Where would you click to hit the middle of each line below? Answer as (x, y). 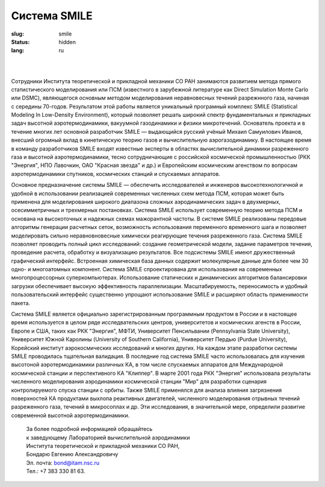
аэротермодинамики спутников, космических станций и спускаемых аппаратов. (116, 174)
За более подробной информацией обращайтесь (89, 429)
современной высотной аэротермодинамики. (70, 415)
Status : (20, 42)
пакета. (20, 303)
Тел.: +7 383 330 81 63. (56, 471)
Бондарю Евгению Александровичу (72, 454)
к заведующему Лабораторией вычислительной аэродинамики (108, 438)
